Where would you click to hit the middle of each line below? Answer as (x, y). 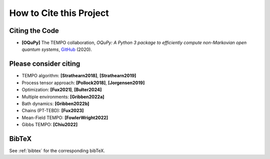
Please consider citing (45, 64)
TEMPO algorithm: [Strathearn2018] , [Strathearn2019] (79, 76)
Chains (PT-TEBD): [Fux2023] (53, 111)
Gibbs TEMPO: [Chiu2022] (50, 125)
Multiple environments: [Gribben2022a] (63, 97)
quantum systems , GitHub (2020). (57, 49)
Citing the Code (34, 31)
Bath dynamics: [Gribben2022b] (55, 103)
